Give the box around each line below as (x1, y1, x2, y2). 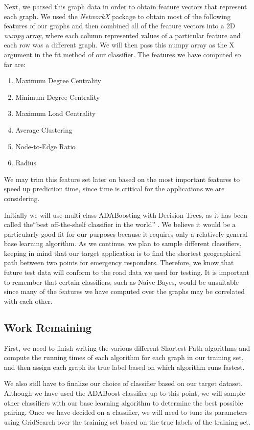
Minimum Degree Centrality (15, 91, 100, 102)
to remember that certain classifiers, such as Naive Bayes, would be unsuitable (4, 276, 239, 287)
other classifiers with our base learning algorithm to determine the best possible (4, 397, 243, 407)
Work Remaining (4, 319, 92, 335)
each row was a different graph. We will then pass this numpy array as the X (4, 40, 234, 50)
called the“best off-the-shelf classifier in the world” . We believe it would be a (4, 219, 236, 229)
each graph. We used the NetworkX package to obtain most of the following (4, 11, 231, 21)
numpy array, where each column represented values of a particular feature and (4, 30, 241, 40)
